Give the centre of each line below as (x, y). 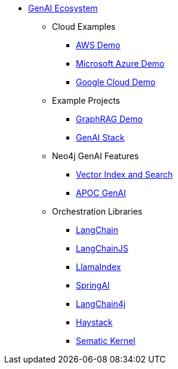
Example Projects (86, 100)
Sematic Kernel (106, 341)
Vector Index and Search (125, 174)
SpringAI (93, 285)
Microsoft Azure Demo (120, 63)
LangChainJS (102, 248)
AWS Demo (98, 45)
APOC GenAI (101, 193)
